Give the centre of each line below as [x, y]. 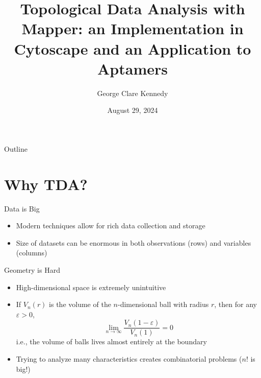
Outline [16, 148]
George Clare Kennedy [133, 93]
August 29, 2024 [133, 110]
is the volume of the [80, 304]
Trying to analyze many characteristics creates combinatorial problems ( [129, 359]
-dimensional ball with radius [163, 304]
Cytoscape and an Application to [133, 48]
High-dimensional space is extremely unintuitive [91, 287]
